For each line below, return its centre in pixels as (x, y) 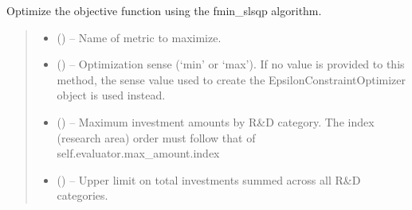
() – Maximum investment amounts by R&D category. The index (216, 121)
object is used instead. (111, 95)
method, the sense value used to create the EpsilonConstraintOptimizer (231, 79)
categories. (82, 195)
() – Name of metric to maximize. (139, 37)
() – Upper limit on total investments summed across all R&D (209, 179)
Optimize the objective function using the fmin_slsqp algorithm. (164, 10)
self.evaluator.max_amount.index (138, 153)
